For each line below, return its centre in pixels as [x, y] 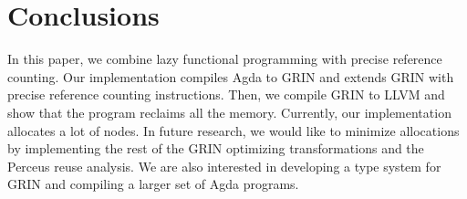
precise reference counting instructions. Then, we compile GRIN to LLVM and [226, 94]
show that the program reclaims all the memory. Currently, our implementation [229, 112]
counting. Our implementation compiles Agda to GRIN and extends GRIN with [231, 76]
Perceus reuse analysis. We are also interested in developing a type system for [224, 166]
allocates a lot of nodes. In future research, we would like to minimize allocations [233, 130]
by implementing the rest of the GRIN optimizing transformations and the [216, 148]
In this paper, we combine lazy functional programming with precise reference [225, 59]
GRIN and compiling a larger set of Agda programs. [153, 184]
